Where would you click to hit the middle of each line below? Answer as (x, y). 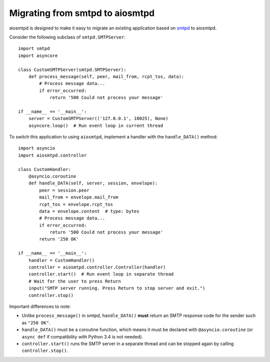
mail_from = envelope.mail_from (79, 197)
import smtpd (34, 48)
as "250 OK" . (36, 322)
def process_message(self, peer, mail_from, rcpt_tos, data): (106, 76)
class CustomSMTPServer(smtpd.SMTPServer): (72, 69)
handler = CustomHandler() (61, 260)
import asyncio (37, 148)
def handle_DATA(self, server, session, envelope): (93, 183)
